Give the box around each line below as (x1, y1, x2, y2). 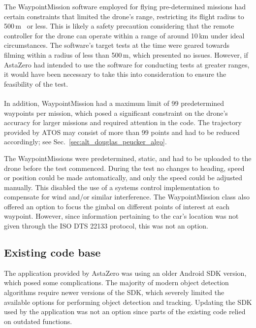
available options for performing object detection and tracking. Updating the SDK (4, 296, 252, 307)
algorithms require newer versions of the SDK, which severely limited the (4, 287, 224, 297)
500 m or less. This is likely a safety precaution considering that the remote (4, 21, 234, 31)
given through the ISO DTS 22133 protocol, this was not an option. (4, 221, 209, 231)
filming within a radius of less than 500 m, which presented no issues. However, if (4, 49, 248, 60)
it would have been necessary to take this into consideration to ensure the (4, 69, 226, 79)
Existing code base (4, 245, 101, 260)
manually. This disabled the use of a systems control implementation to (4, 182, 220, 192)
